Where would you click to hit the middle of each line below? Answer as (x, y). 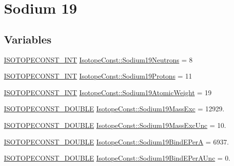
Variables (28, 39)
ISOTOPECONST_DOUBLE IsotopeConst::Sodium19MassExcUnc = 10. (115, 125)
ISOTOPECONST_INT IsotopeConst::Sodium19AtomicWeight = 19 (108, 92)
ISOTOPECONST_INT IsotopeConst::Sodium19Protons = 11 (98, 76)
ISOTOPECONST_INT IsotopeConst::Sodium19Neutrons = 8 (98, 59)
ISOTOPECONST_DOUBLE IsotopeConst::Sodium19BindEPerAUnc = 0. (117, 158)
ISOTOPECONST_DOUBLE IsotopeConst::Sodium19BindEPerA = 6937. (117, 141)
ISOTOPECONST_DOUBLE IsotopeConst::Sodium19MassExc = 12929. (114, 109)
